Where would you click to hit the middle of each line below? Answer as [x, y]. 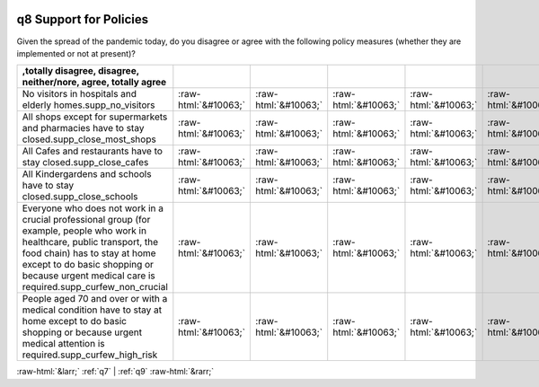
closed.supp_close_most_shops [89, 139]
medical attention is [63, 344]
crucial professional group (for [86, 220]
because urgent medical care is [89, 276]
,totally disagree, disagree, [80, 71]
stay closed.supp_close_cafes [85, 163]
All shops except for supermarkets [95, 117]
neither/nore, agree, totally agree [94, 83]
